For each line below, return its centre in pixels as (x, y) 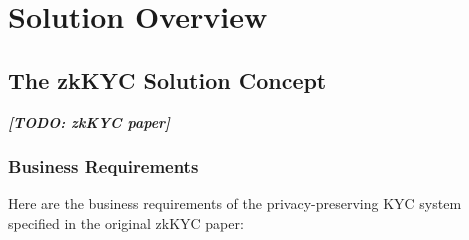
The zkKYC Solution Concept (167, 79)
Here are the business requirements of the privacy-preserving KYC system (235, 203)
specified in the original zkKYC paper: (126, 222)
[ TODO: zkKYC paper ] (89, 121)
